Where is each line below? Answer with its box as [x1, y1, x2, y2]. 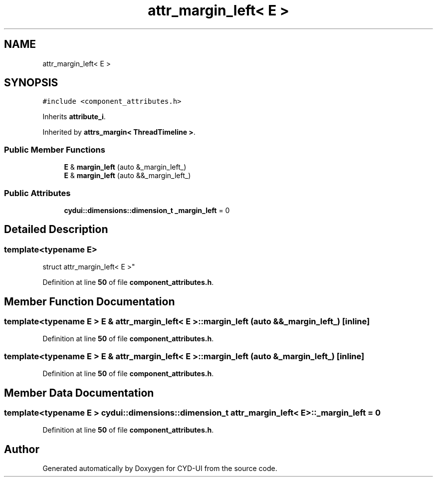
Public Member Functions [4, 144, 105, 155]
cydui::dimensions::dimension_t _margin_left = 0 [64, 206, 230, 215]
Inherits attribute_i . [42, 112, 106, 121]
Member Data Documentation [4, 386, 154, 399]
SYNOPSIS [4, 76, 58, 89]
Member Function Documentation [4, 295, 175, 308]
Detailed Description [4, 223, 108, 236]
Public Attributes [4, 188, 71, 198]
